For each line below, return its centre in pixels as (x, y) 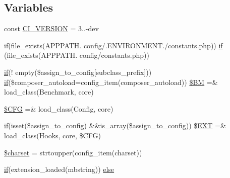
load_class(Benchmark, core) (49, 92)
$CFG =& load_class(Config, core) (59, 108)
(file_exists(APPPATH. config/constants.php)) (77, 55)
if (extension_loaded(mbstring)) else (59, 169)
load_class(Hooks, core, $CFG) (52, 135)
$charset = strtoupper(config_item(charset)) (73, 152)
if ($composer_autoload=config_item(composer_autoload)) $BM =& (111, 82)
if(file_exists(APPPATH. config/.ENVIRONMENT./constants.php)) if (113, 45)
